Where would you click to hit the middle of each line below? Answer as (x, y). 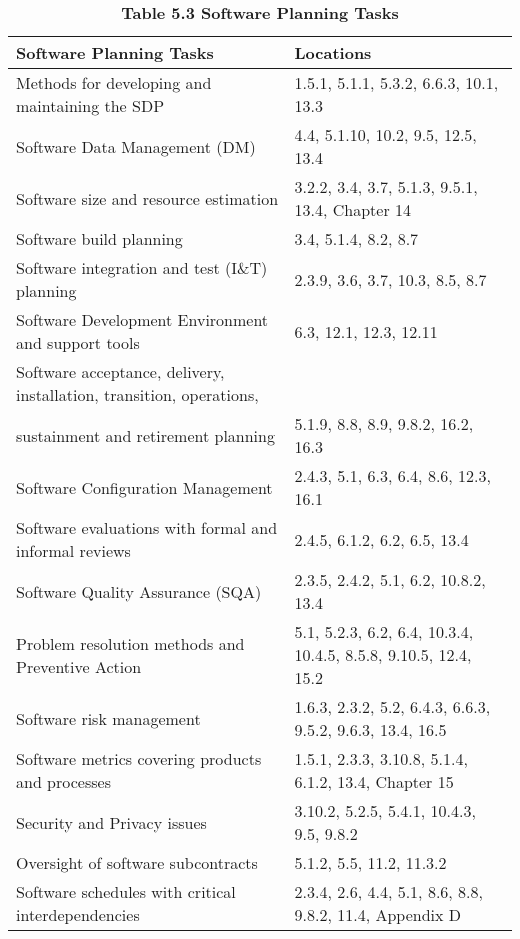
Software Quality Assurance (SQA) (139, 591)
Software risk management (108, 718)
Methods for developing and (114, 82)
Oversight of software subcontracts (137, 862)
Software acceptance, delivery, (120, 371)
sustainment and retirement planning (145, 435)
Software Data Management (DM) (136, 146)
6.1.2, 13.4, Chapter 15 (374, 781)
